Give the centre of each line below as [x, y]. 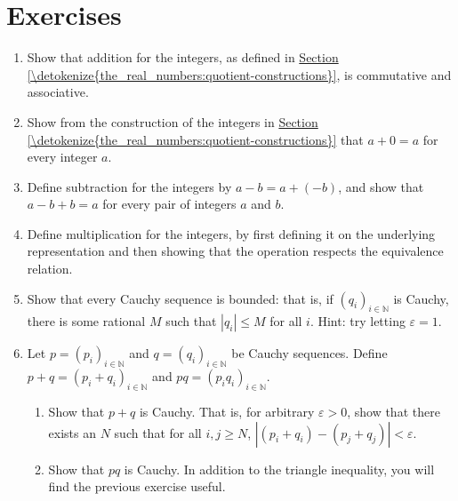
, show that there [394, 412]
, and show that [381, 186]
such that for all [158, 432]
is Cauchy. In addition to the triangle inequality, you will [279, 469]
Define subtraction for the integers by [129, 186]
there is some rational [86, 321]
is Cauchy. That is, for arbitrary [227, 412]
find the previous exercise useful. [137, 486]
